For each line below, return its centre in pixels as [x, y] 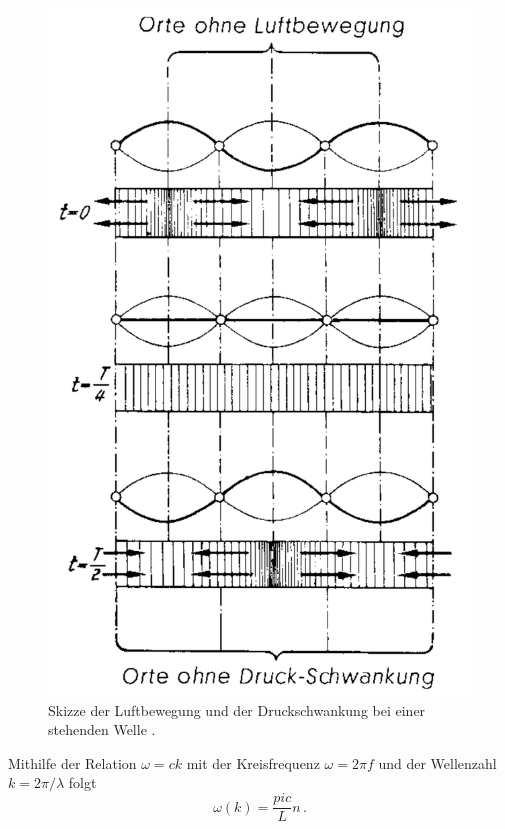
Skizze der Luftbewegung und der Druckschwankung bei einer [237, 709]
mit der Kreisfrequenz [253, 762]
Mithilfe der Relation [72, 762]
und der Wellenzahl [437, 762]
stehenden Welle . [102, 729]
